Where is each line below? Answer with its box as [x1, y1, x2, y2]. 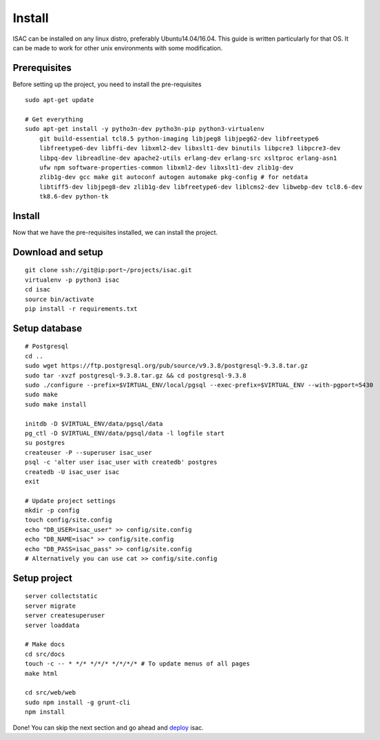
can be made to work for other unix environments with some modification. [12, 43, 223, 52]
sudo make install [25, 400, 87, 408]
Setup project [12, 572, 72, 584]
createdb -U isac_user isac [25, 468, 120, 475]
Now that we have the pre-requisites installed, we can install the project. [12, 228, 218, 237]
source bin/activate [25, 295, 94, 303]
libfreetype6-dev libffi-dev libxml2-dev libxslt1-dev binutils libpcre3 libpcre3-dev [39, 145, 341, 152]
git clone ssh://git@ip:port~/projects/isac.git [25, 266, 192, 274]
